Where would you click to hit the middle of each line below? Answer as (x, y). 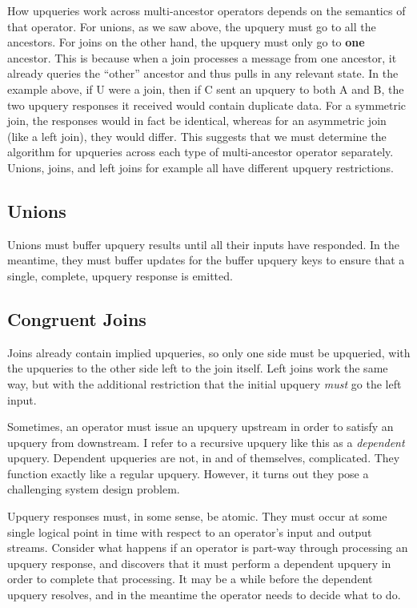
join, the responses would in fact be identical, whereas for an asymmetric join (197, 121)
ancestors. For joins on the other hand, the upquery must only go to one (186, 42)
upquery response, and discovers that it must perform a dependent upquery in (199, 563)
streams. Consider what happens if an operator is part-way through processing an (208, 548)
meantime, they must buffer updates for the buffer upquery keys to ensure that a (206, 260)
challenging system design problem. (94, 489)
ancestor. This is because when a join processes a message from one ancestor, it (202, 57)
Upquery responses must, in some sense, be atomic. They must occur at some (197, 516)
